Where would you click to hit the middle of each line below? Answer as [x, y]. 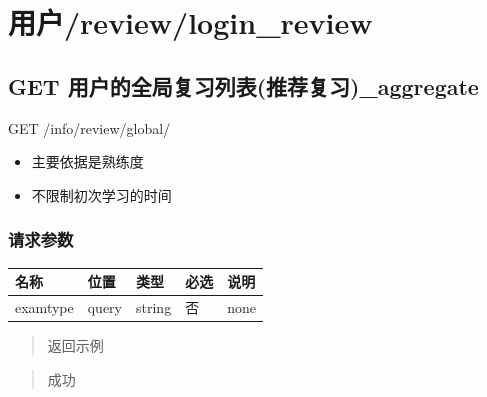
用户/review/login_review [190, 22]
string [154, 306]
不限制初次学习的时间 [101, 194]
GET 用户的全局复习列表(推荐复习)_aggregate [243, 85]
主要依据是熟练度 [87, 161]
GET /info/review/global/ [89, 127]
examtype [44, 306]
